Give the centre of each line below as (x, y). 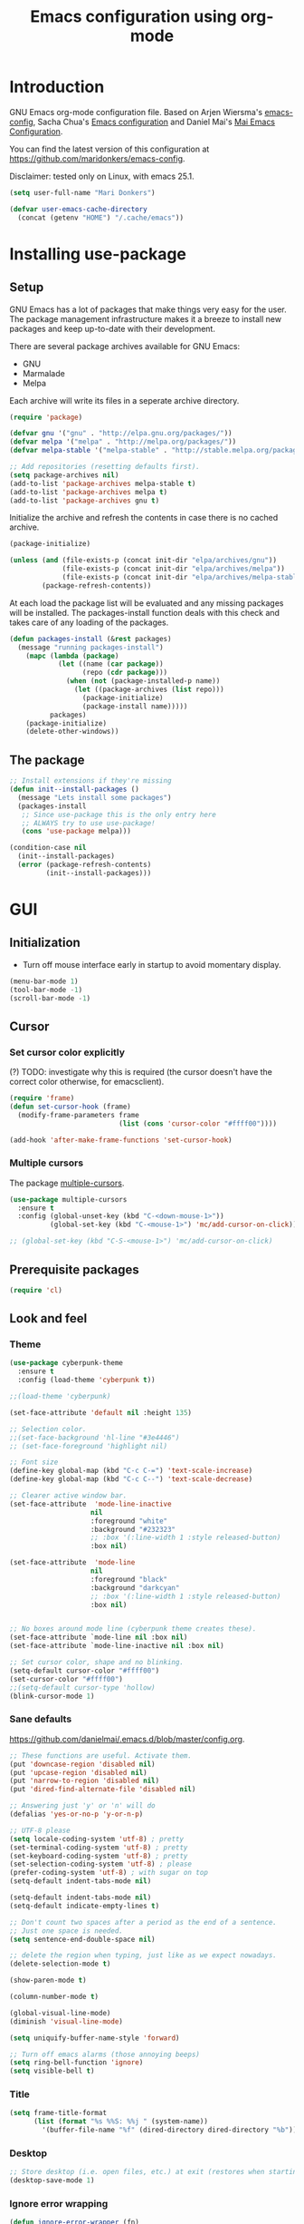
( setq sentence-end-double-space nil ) (82, 1939)
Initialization (45, 943)
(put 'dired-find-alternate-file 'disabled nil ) (103, 1790)
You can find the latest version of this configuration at (109, 149)
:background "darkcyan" (135, 1588)
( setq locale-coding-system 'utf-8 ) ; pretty (96, 1839)
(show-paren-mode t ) (48, 1980)
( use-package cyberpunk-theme (66, 1363)
